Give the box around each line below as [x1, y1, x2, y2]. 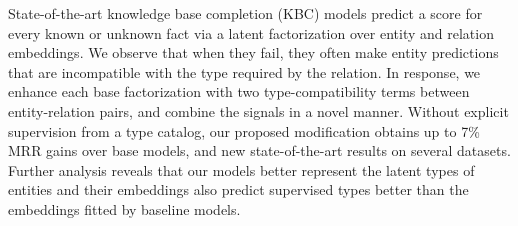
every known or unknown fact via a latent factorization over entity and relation [8, 22, 494, 43]
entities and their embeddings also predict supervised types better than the [8, 179, 469, 200]
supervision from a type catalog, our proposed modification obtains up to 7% [8, 120, 480, 141]
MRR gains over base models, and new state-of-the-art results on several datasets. [8, 140, 511, 161]
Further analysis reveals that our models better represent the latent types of [8, 159, 475, 180]
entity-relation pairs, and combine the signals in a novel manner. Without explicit [8, 100, 509, 121]
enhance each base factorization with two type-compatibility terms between [8, 81, 470, 102]
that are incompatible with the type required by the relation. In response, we [8, 61, 481, 82]
